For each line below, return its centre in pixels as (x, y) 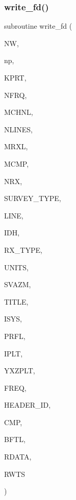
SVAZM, (18, 284)
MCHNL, (19, 112)
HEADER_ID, (28, 405)
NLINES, (19, 129)
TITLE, (16, 301)
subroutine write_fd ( (38, 26)
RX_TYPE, (23, 249)
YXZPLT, (20, 371)
